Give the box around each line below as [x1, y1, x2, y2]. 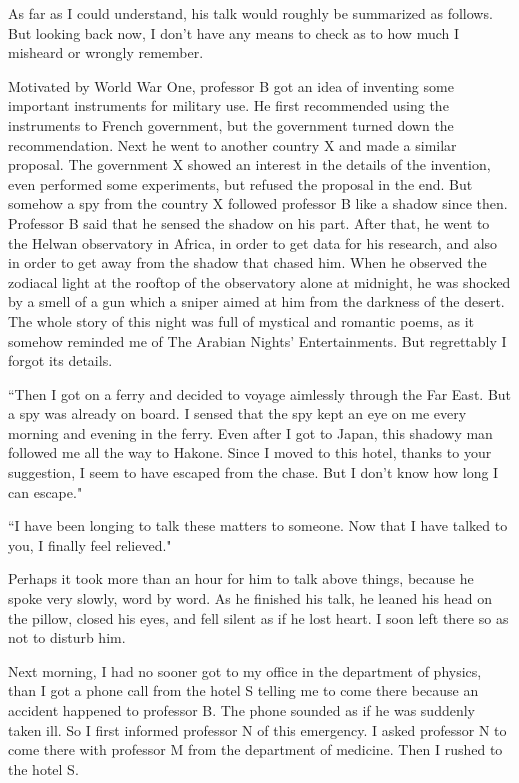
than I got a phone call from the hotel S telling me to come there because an [8, 680, 479, 701]
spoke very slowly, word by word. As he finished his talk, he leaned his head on [8, 588, 492, 609]
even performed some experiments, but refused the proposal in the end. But [8, 173, 473, 194]
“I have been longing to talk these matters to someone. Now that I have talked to [8, 515, 508, 536]
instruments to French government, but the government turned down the [8, 114, 454, 135]
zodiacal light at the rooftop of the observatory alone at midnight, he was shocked [8, 271, 511, 292]
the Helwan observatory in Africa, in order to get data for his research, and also [8, 232, 498, 253]
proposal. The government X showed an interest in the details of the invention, [8, 154, 491, 175]
